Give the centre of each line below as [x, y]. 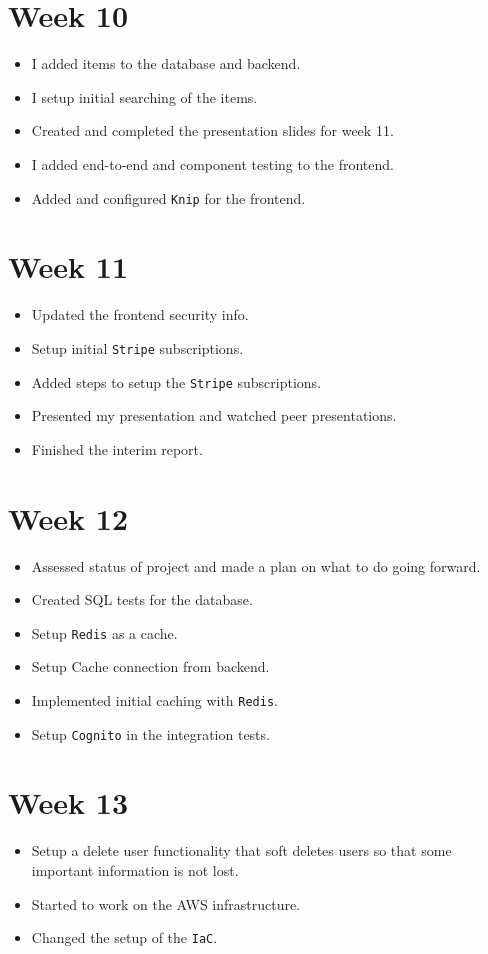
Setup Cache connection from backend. [150, 666]
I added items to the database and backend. [166, 63]
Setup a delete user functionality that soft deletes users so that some [241, 850]
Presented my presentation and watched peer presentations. [214, 415]
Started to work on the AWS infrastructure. [166, 903]
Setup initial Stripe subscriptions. [137, 347]
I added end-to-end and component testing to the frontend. [212, 163]
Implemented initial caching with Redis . [154, 699]
